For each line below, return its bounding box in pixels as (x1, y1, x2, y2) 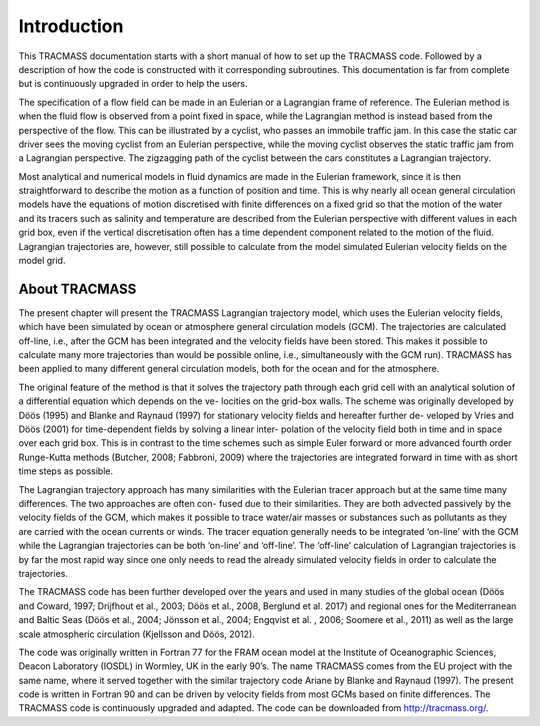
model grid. (18, 255, 66, 267)
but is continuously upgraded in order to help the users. (18, 78, 248, 90)
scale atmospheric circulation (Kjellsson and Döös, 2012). (18, 628, 255, 640)
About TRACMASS (18, 280, 137, 297)
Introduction (18, 15, 124, 37)
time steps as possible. (18, 465, 114, 477)
